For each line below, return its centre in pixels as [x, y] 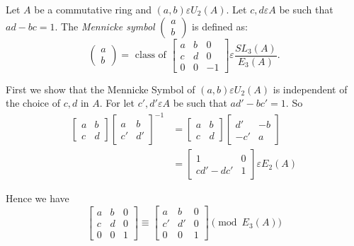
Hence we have [38, 198]
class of [150, 55]
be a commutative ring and [93, 9]
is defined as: [220, 26]
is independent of [310, 89]
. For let [117, 103]
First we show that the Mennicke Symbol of [101, 89]
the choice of [33, 103]
